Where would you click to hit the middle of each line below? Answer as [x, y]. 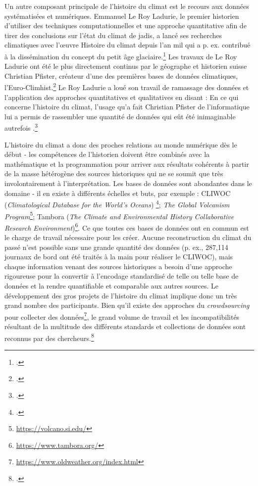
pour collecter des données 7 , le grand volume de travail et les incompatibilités [122, 316]
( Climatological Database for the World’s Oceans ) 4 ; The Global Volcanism [117, 204]
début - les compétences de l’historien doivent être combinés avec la [107, 154]
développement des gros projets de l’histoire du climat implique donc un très [121, 295]
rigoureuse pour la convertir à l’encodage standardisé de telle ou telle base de [122, 276]
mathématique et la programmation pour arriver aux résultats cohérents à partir [127, 164]
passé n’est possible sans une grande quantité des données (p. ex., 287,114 [116, 247]
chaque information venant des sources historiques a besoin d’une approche [118, 266]
